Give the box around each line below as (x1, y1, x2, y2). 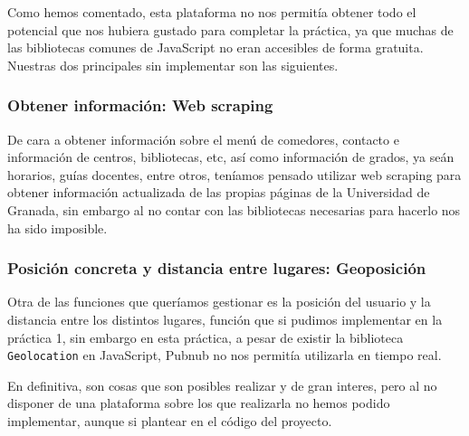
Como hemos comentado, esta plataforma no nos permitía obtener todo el (7, 3, 416, 21)
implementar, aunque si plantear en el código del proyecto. (7, 412, 332, 430)
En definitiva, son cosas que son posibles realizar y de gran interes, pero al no (7, 375, 437, 394)
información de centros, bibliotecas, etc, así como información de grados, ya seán (7, 147, 455, 166)
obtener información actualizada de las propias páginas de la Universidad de (7, 183, 430, 202)
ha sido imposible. (7, 218, 108, 237)
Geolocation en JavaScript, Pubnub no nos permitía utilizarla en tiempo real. (7, 346, 442, 365)
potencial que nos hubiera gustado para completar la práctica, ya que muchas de (7, 20, 454, 39)
